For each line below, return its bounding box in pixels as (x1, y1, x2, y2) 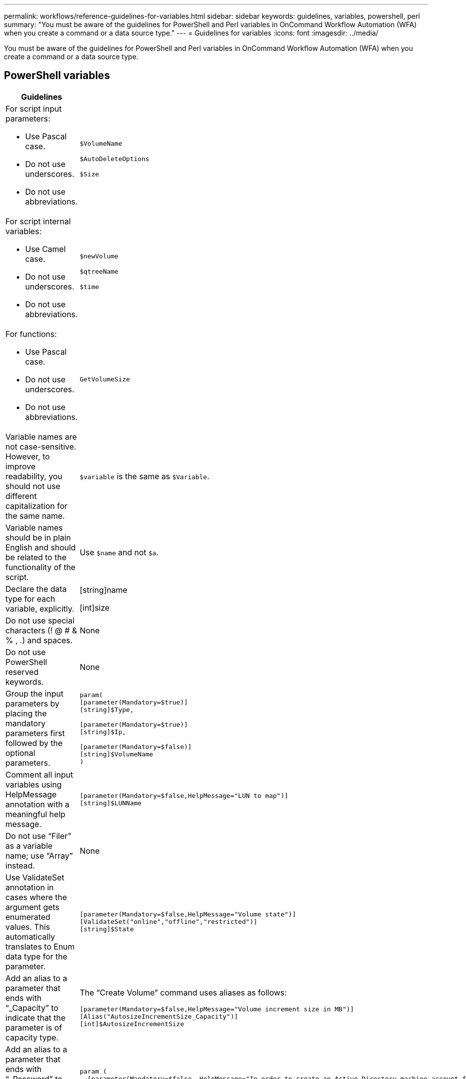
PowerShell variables (4, 69, 110, 82)
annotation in (5, 882, 54, 892)
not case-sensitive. (5, 441, 77, 452)
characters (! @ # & (5, 625, 77, 635)
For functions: (5, 329, 57, 339)
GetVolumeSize (79, 375, 130, 383)
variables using (5, 779, 62, 789)
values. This (5, 921, 50, 932)
